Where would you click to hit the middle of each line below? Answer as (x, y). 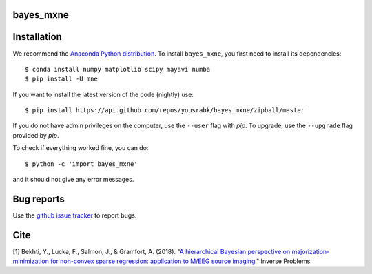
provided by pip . (36, 135)
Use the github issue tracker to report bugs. (75, 215)
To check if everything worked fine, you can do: (81, 148)
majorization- (311, 251)
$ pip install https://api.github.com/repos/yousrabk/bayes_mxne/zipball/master (165, 110)
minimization (31, 261)
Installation (37, 37)
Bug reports (39, 199)
